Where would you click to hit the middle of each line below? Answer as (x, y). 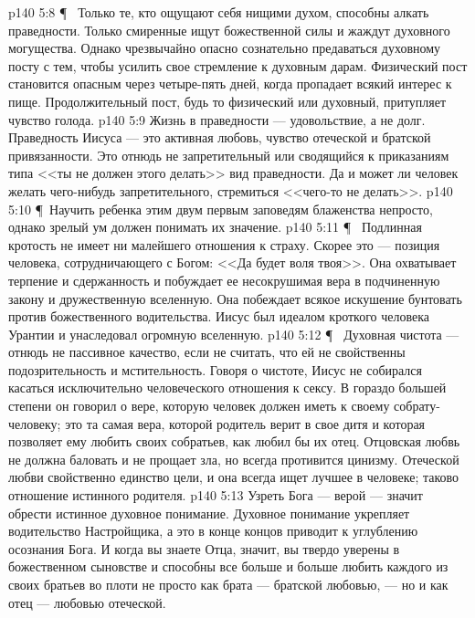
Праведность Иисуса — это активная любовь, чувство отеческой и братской (220, 137)
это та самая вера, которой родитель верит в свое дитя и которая (245, 423)
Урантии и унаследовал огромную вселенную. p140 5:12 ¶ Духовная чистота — (234, 334)
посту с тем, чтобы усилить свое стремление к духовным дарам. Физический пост (238, 65)
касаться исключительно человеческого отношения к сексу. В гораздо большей (227, 388)
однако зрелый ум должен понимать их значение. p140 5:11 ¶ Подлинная (215, 227)
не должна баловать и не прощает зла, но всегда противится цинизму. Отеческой (234, 459)
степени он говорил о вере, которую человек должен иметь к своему (199, 406)
